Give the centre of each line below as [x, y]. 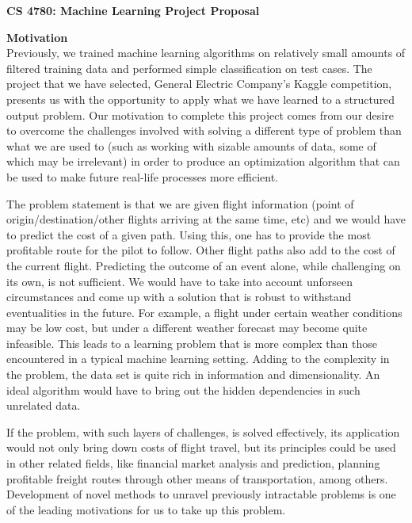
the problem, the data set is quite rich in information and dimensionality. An [193, 374]
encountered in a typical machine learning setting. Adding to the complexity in [198, 359]
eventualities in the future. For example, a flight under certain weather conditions [204, 312]
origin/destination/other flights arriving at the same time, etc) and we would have [206, 219]
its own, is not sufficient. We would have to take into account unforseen [180, 281]
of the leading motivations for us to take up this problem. [146, 509]
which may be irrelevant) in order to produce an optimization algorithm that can [203, 161]
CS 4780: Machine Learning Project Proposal [133, 10]
